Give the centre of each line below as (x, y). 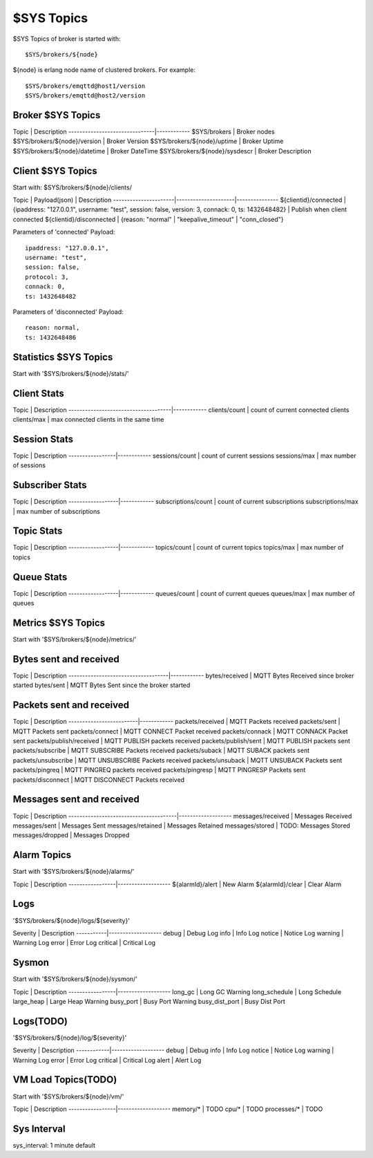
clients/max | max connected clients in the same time (88, 419)
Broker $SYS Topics (57, 115)
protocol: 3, (47, 277)
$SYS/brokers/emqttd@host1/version (85, 86)
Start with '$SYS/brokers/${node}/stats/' (71, 373)
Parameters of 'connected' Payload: (64, 232)
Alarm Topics (42, 855)
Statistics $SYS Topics (63, 357)
